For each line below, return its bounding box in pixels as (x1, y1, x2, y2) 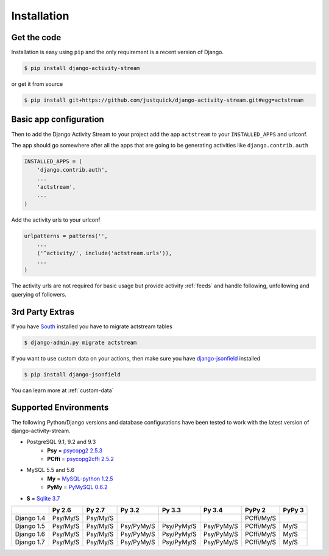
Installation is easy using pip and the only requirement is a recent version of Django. (11, 49, 224, 56)
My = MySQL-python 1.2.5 (47, 475, 113, 482)
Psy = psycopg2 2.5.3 (47, 446, 103, 454)
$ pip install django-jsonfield (24, 371, 121, 378)
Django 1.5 (15, 522, 45, 530)
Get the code (11, 32, 62, 43)
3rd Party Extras (11, 306, 75, 317)
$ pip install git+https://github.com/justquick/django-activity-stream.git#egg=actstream (24, 97, 304, 104)
